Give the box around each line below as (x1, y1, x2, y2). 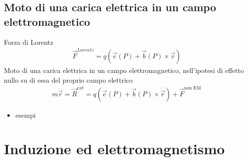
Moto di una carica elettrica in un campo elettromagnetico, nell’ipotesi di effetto (4, 65, 244, 75)
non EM (184, 86, 201, 91)
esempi (15, 109, 36, 120)
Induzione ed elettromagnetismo (4, 138, 225, 158)
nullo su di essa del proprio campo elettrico (4, 74, 133, 85)
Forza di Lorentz (4, 36, 54, 47)
